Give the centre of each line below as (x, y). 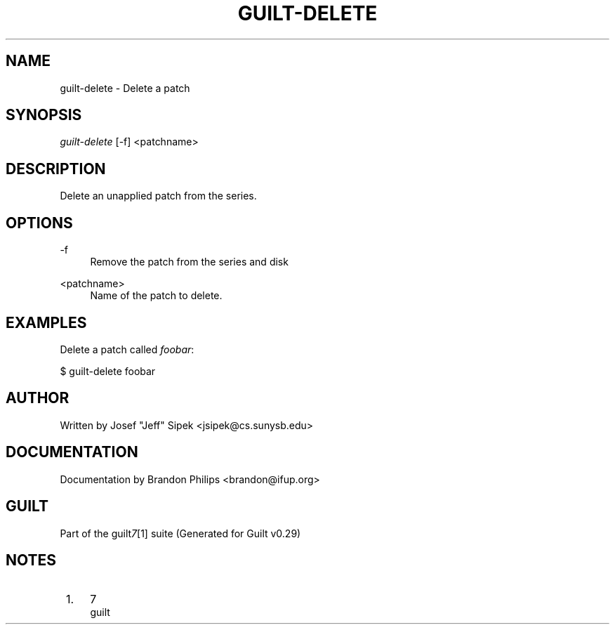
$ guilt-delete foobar (108, 371)
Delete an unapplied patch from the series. (158, 196)
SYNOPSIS (44, 115)
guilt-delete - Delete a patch (125, 88)
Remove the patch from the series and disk (189, 262)
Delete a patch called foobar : (127, 349)
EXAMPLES (46, 322)
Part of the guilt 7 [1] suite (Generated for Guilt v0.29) (180, 533)
